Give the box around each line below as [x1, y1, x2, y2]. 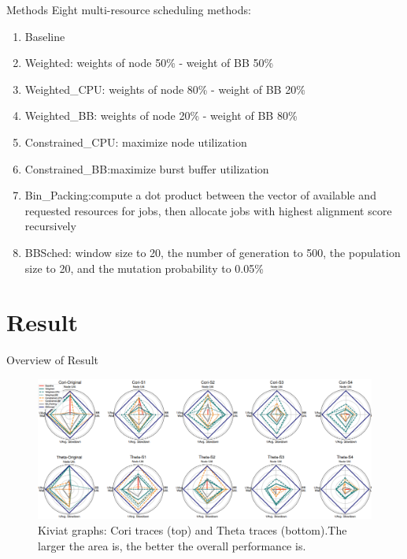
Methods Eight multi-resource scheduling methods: [6, 2, 251, 17]
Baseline [24, 28, 65, 44]
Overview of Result [6, 352, 98, 368]
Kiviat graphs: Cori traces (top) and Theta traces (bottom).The [38, 522, 347, 539]
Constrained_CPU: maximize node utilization [24, 133, 247, 150]
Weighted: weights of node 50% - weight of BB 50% [24, 54, 274, 71]
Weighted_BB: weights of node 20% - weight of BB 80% [24, 107, 298, 124]
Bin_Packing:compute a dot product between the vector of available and [24, 187, 376, 203]
